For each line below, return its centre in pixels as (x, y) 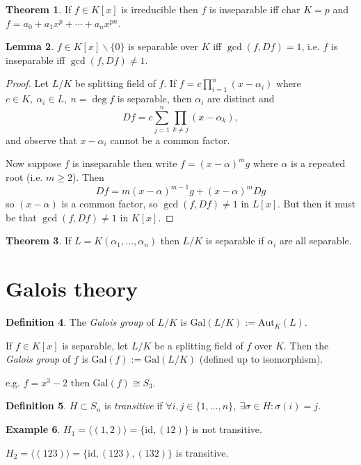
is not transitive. (227, 429)
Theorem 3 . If (39, 241)
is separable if (235, 241)
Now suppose (33, 163)
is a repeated (318, 163)
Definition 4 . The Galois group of (80, 322)
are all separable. (315, 241)
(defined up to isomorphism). (261, 359)
